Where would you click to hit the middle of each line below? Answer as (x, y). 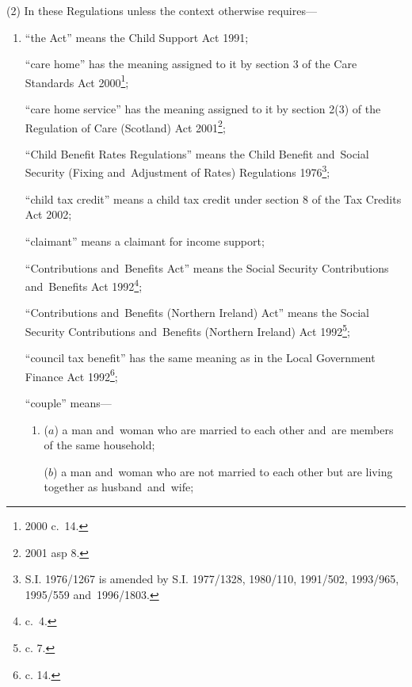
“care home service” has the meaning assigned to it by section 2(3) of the (203, 109)
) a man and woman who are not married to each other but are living (223, 471)
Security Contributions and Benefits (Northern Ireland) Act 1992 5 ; (187, 330)
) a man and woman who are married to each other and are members (224, 429)
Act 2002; (48, 214)
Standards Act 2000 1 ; (77, 81)
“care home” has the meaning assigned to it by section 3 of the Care (191, 64)
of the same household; (99, 445)
